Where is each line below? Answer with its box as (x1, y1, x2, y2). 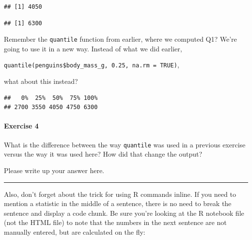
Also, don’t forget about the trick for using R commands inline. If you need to (4, 189, 236, 199)
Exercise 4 (4, 121, 39, 131)
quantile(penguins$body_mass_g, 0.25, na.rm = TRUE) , (4, 60, 179, 70)
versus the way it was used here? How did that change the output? (4, 149, 203, 159)
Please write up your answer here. (4, 165, 104, 175)
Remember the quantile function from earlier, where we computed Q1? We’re (4, 34, 237, 44)
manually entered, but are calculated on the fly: (4, 226, 145, 237)
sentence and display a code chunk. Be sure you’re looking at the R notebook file (4, 208, 244, 218)
